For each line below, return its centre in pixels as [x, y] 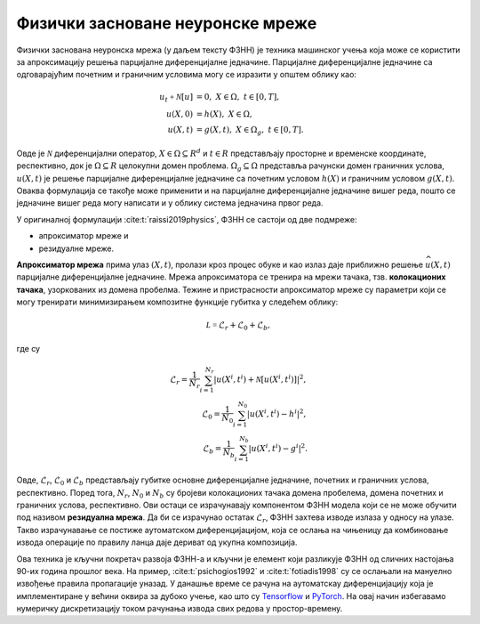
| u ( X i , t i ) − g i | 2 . [278, 448]
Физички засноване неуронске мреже [167, 23]
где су [28, 348]
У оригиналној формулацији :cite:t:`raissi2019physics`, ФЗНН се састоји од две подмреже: [187, 219]
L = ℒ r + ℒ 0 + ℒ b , [238, 327]
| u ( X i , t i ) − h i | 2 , [276, 413]
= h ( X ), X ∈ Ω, [224, 114]
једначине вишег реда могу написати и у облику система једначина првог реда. [170, 203]
